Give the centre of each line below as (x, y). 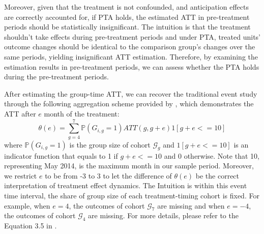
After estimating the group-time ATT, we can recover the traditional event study (131, 93)
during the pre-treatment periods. (56, 77)
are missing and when (191, 205)
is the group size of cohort (110, 144)
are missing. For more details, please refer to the (163, 215)
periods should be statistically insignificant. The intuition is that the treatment (127, 27)
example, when (27, 205)
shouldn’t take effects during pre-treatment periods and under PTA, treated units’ (132, 36)
